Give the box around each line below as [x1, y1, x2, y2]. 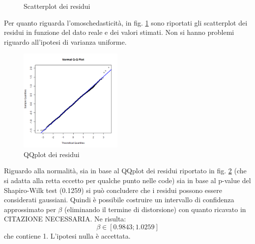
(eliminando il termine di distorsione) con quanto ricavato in [64, 204, 246, 214]
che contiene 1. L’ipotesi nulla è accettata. [4, 230, 131, 241]
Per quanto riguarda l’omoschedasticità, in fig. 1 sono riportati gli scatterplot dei [4, 17, 248, 27]
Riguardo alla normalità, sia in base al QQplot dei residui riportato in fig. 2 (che [4, 165, 247, 176]
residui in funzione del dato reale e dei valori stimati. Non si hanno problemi [4, 27, 234, 37]
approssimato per [4, 204, 56, 214]
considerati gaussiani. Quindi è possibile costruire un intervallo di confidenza [4, 194, 234, 205]
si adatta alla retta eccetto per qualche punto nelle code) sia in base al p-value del [4, 175, 251, 185]
